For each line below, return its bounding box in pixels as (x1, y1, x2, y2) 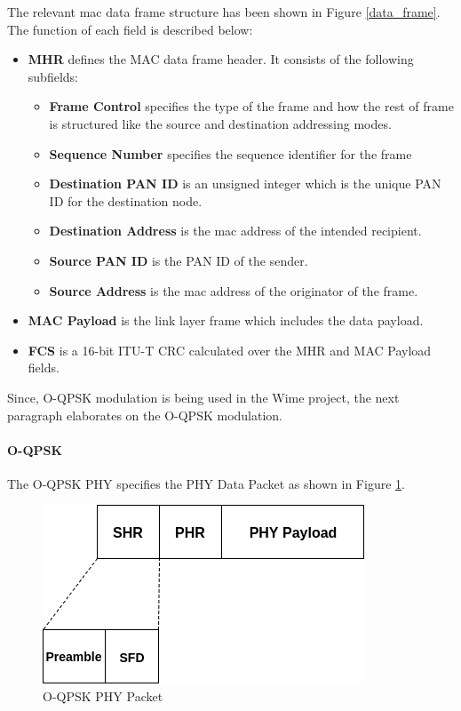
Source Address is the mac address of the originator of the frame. (49, 281, 418, 300)
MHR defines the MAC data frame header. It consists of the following (28, 50, 414, 68)
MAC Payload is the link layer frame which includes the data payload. (28, 311, 424, 330)
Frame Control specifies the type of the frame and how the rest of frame (49, 97, 454, 116)
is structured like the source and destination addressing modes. (49, 114, 392, 132)
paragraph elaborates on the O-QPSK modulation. (7, 405, 283, 424)
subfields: (28, 67, 78, 85)
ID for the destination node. (49, 191, 203, 210)
